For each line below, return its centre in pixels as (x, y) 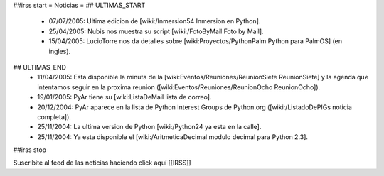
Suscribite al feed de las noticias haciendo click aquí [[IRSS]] (102, 163)
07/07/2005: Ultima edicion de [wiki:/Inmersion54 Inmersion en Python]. (155, 21)
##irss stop (30, 150)
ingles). (60, 51)
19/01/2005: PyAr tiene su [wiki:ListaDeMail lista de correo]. (124, 97)
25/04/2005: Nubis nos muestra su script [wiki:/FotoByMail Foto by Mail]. (156, 31)
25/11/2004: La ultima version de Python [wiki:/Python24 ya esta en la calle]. (149, 127)
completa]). (54, 116)
